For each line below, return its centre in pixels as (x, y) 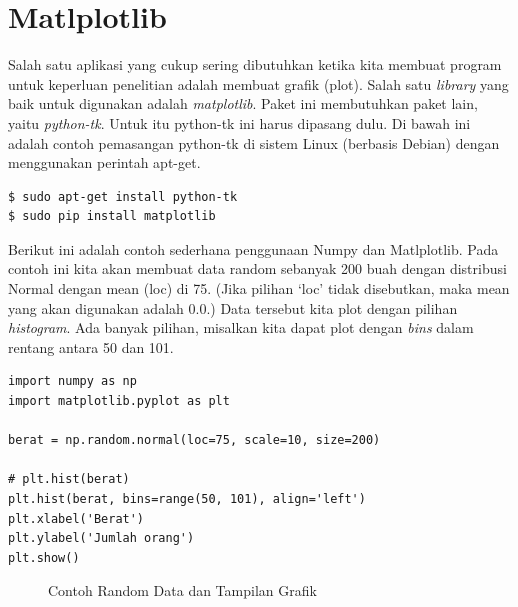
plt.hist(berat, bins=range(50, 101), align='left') (187, 499)
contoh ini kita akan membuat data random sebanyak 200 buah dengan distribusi (257, 268)
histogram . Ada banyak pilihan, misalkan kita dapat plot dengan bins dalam (241, 327)
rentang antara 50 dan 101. (91, 346)
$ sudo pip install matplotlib (112, 216)
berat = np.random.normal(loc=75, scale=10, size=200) (194, 440)
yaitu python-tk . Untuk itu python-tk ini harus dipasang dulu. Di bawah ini (239, 122)
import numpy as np (72, 381)
